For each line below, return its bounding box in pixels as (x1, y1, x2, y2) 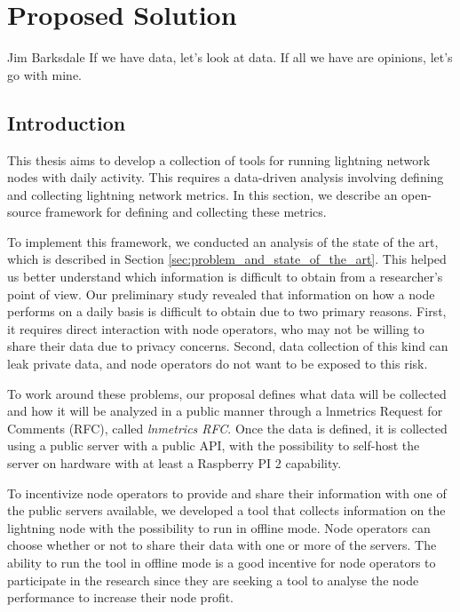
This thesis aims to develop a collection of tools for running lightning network (7, 150, 431, 169)
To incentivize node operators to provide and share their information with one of (7, 483, 447, 502)
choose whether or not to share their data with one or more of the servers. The (7, 536, 437, 554)
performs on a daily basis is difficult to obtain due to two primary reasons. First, (7, 302, 447, 321)
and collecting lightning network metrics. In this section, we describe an (7, 185, 398, 203)
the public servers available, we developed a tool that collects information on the (7, 501, 446, 520)
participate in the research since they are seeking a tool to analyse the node (7, 570, 419, 589)
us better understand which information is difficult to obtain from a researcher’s (7, 267, 443, 286)
